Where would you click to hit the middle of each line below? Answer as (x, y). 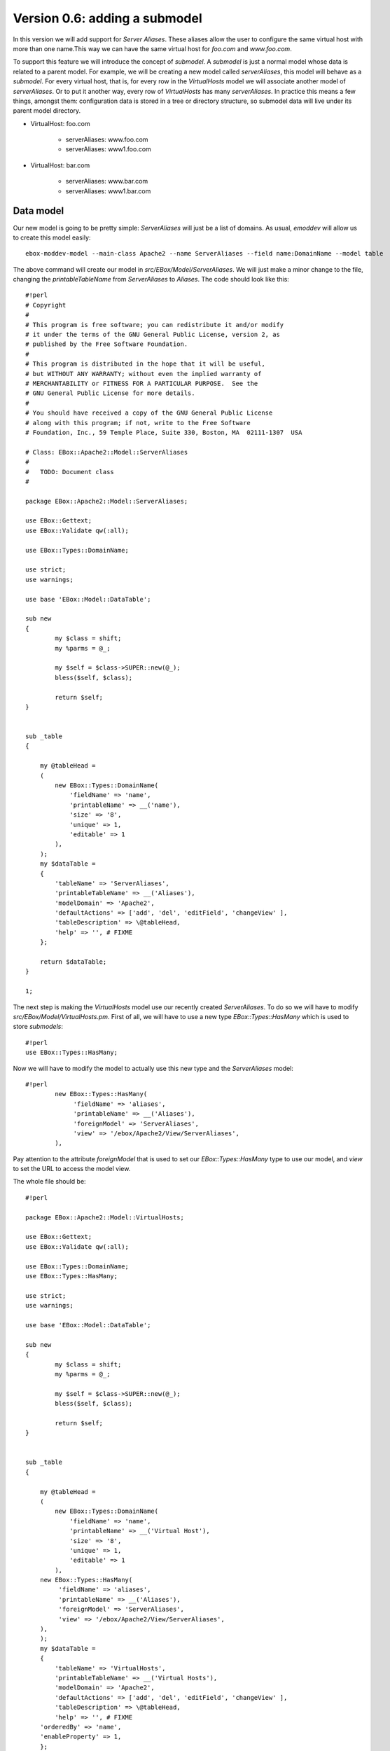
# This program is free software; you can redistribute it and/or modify (155, 325)
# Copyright (46, 305)
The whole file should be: (50, 1182)
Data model (39, 211)
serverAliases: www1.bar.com (108, 191)
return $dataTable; (73, 962)
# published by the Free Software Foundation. (107, 344)
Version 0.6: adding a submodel (107, 18)
